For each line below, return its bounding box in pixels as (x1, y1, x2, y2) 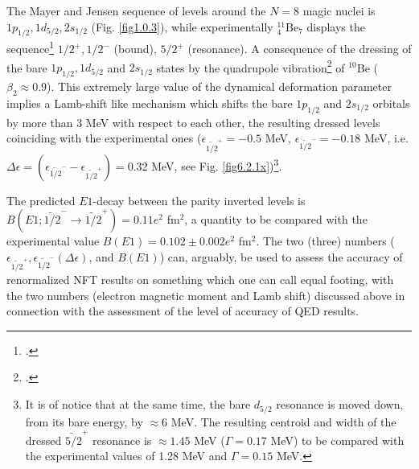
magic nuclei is (302, 2, 376, 19)
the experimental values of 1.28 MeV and (25, 447, 228, 464)
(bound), (113, 40, 157, 57)
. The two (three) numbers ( (256, 232, 395, 249)
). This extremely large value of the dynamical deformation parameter (47, 78, 392, 95)
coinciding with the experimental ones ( (6, 130, 202, 146)
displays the (306, 18, 365, 35)
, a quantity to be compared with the (184, 211, 368, 228)
